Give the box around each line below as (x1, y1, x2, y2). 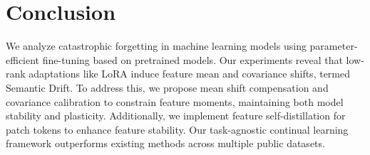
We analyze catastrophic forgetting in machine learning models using (6, 38, 307, 53)
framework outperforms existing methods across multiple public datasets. (6, 136, 325, 151)
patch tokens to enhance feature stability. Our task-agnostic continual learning (6, 122, 349, 137)
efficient (6, 52, 40, 67)
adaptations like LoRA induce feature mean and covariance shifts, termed (29, 66, 350, 81)
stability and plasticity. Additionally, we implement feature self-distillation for (6, 108, 346, 123)
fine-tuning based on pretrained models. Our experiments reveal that (42, 52, 343, 67)
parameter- (309, 38, 358, 53)
